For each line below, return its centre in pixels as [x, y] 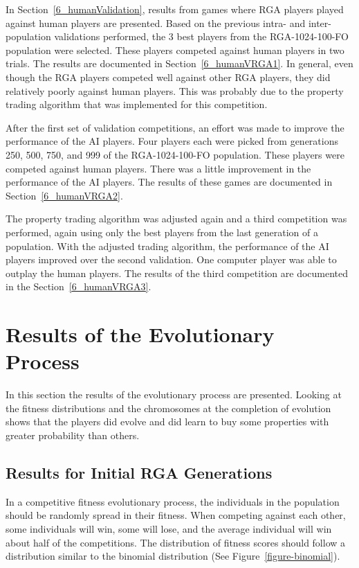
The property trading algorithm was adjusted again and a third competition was [176, 219]
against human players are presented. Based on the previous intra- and [156, 23]
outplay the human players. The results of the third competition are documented [177, 273]
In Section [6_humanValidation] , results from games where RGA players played [175, 9]
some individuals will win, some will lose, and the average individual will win [169, 528]
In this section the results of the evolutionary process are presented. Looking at [174, 394]
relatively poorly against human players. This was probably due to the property [175, 90]
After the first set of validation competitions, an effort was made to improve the [175, 127]
